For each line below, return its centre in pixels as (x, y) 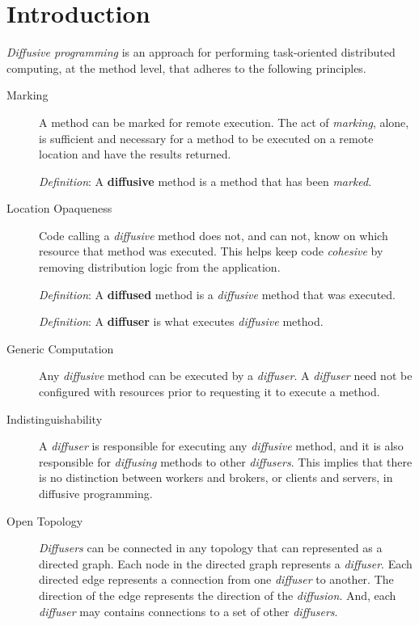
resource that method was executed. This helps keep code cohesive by (211, 251)
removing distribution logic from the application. (160, 267)
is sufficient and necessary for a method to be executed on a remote (206, 138)
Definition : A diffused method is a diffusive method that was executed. (217, 294)
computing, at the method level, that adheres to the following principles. (186, 68)
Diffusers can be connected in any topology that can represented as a (211, 548)
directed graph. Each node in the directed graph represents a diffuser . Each (226, 563)
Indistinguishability (55, 418)
